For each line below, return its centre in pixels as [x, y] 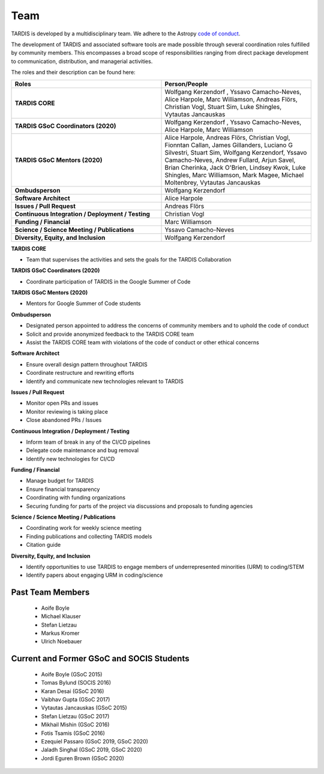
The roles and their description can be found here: [73, 73]
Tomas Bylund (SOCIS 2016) [76, 683]
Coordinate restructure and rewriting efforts [80, 373]
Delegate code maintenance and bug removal [82, 450]
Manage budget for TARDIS [60, 481]
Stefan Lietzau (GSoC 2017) [75, 716]
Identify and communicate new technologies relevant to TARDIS [105, 381]
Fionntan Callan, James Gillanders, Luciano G [229, 145]
